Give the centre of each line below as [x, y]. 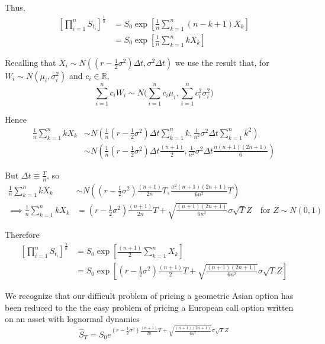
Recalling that [30, 63]
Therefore [22, 235]
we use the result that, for [222, 63]
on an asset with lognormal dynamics [72, 319]
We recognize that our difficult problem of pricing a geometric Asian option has [149, 296]
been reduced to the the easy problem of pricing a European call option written [149, 307]
